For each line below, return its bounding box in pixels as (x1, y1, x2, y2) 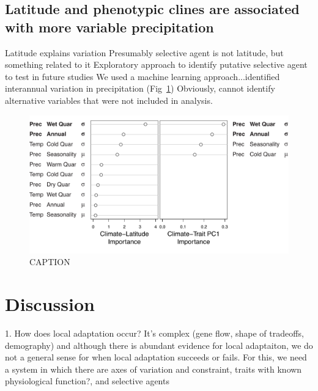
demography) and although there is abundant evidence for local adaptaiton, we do (5, 338, 313, 351)
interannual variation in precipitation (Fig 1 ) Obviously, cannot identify (5, 82, 275, 95)
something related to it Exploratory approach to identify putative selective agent (5, 58, 308, 71)
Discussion (5, 291, 95, 316)
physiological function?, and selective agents (5, 375, 169, 387)
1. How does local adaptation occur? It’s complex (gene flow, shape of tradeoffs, (5, 326, 304, 339)
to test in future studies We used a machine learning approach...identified (5, 70, 280, 82)
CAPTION (29, 255, 70, 268)
